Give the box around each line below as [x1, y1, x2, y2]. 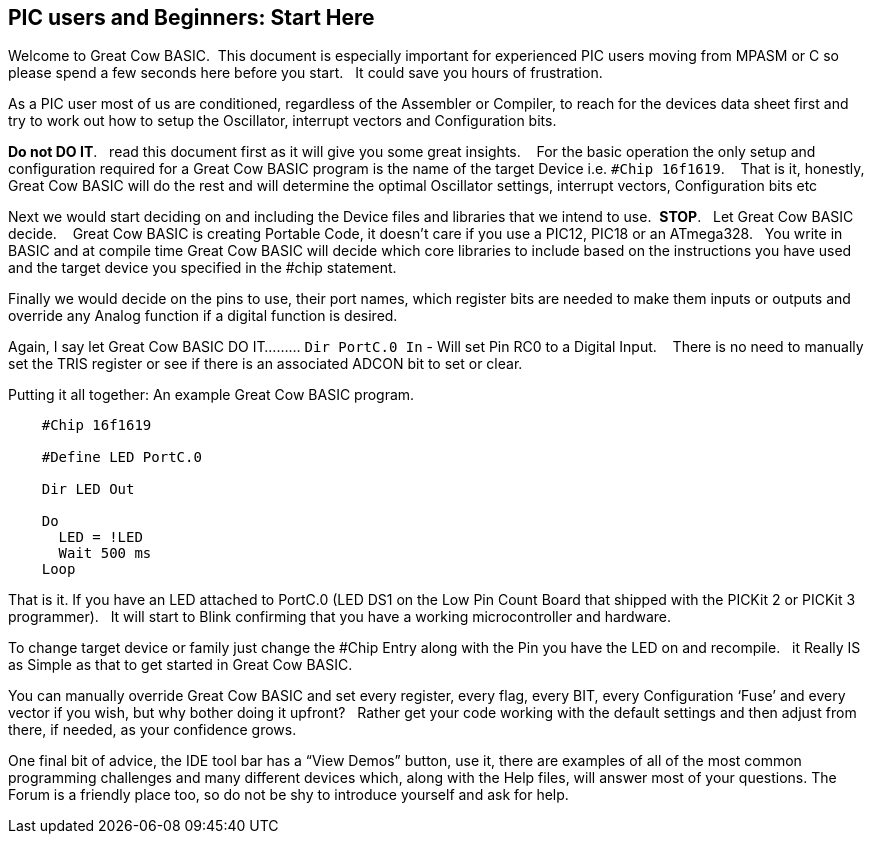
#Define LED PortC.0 [41, 449, 202, 466]
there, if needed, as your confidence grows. [8, 721, 297, 739]
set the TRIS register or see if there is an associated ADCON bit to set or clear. [8, 355, 523, 373]
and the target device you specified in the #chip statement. [8, 259, 397, 277]
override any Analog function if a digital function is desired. [8, 307, 398, 325]
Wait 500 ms [58, 545, 152, 562]
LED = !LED [58, 529, 143, 546]
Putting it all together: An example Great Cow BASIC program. [8, 386, 415, 404]
